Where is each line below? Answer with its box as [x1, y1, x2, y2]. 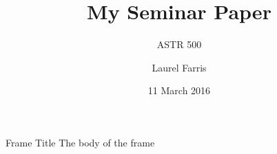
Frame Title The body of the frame [6, 135, 155, 149]
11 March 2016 [147, 83, 211, 98]
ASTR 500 [156, 37, 202, 52]
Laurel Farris [152, 60, 207, 74]
